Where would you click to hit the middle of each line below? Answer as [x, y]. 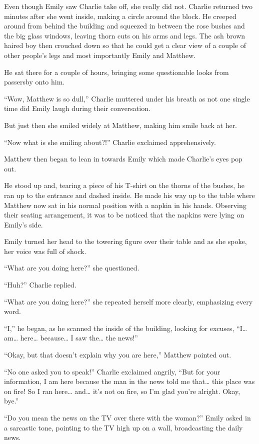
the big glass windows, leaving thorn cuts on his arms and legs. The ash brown [125, 35]
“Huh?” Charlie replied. [40, 285]
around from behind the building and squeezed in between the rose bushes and [124, 26]
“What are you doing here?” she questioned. [72, 268]
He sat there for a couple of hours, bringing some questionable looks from [116, 72]
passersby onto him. [34, 82]
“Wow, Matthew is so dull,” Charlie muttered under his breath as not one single [127, 98]
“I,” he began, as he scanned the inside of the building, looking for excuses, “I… [126, 328]
